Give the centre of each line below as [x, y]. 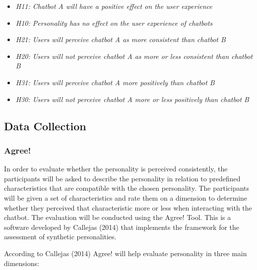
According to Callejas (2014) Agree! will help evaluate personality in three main [126, 253]
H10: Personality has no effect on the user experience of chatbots [114, 23]
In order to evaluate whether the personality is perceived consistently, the [116, 169]
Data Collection [45, 126]
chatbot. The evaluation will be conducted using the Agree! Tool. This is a [118, 217]
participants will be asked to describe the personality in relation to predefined [122, 178]
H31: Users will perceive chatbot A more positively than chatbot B [115, 82]
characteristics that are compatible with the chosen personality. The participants [127, 188]
